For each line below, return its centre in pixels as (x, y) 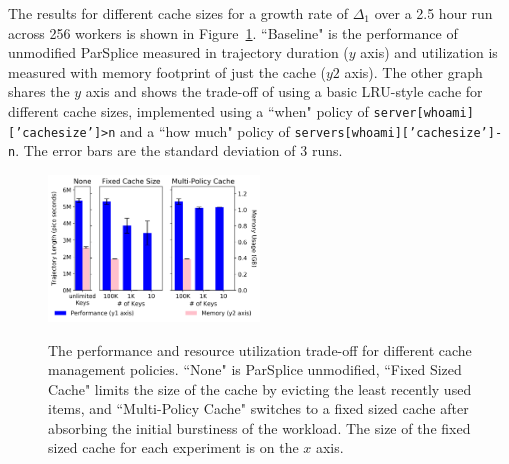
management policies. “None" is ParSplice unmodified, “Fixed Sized (255, 369)
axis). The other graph (413, 71)
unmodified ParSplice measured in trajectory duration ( (178, 52)
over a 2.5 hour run (433, 13)
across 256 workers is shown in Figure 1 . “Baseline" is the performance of (233, 32)
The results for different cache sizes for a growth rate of (178, 13)
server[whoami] (423, 112)
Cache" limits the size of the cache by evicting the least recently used (260, 388)
